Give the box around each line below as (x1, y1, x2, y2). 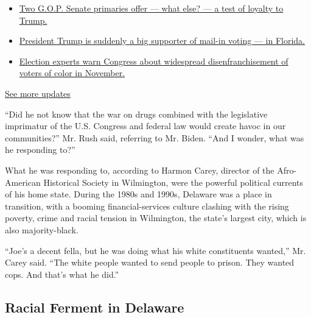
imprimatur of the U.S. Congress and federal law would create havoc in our (5, 119, 286, 132)
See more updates (5, 87, 71, 99)
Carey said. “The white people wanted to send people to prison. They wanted (5, 256, 295, 269)
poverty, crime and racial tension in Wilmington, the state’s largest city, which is (5, 211, 307, 224)
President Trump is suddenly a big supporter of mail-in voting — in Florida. (19, 34, 305, 47)
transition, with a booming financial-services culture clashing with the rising (5, 199, 289, 212)
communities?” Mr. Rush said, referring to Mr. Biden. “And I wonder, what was (5, 131, 304, 144)
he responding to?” (5, 143, 75, 156)
